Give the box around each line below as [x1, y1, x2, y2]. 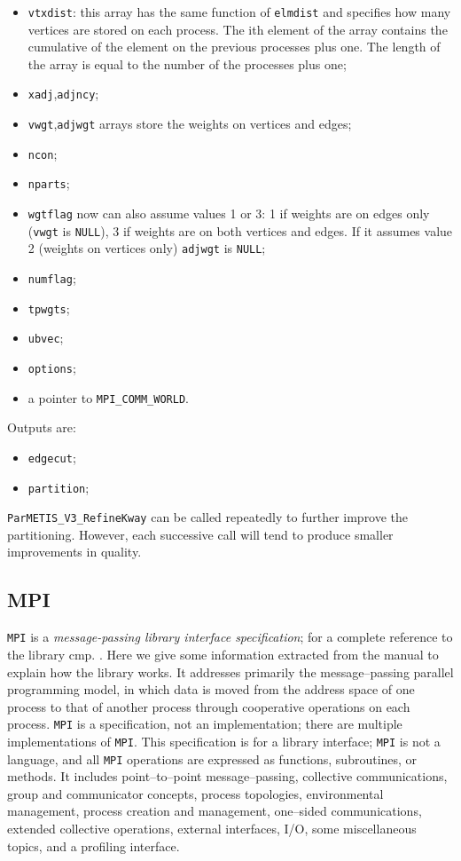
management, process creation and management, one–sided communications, [7, 802, 422, 820]
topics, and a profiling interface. [7, 836, 180, 855]
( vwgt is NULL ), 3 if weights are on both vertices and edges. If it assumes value [27, 221, 453, 240]
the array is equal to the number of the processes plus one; [27, 54, 347, 73]
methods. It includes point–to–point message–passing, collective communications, [7, 767, 448, 786]
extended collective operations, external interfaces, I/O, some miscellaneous [7, 819, 417, 838]
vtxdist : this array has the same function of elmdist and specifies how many [27, 3, 451, 20]
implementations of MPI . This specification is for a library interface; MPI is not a [7, 731, 441, 750]
